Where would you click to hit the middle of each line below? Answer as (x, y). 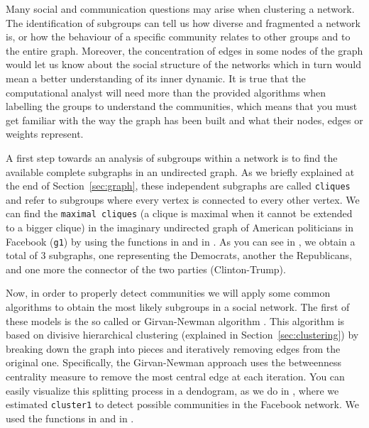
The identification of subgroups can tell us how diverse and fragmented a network (183, 22)
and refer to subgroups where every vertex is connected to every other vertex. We (183, 199)
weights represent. (45, 134)
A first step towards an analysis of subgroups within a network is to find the (172, 157)
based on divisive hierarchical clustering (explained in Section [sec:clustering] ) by (182, 335)
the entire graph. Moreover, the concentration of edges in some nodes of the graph (184, 50)
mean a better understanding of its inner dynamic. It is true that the (156, 78)
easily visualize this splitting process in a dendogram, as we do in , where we (172, 390)
